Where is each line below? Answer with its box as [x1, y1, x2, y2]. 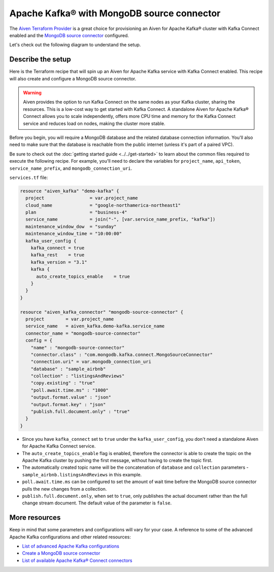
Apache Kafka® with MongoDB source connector [9, 8, 221, 19]
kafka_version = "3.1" [30, 259, 87, 265]
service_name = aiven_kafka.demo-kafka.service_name [25, 323, 165, 329]
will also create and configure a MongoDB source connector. [9, 75, 136, 81]
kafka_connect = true [30, 245, 85, 251]
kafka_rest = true [30, 252, 85, 258]
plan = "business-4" [25, 209, 127, 216]
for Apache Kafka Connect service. [22, 443, 96, 449]
